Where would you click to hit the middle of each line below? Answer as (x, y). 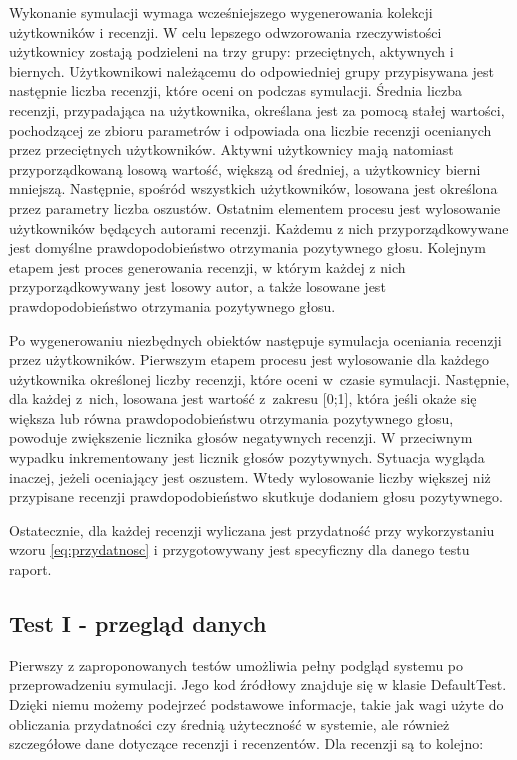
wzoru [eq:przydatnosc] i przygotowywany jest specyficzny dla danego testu (239, 549)
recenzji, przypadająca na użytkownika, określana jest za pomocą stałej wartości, (257, 109)
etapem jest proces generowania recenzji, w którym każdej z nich (207, 266)
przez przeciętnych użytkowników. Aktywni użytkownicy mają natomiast (231, 149)
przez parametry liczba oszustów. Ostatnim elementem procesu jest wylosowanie (255, 207)
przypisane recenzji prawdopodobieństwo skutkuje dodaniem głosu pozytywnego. (256, 496)
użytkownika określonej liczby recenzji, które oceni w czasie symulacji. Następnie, (259, 378)
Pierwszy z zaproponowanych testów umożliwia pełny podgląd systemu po (236, 664)
